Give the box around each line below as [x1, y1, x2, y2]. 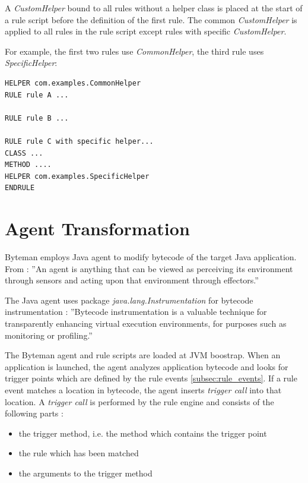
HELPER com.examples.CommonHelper [5, 78, 141, 87]
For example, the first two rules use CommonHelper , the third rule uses [5, 45, 264, 57]
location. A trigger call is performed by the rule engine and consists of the [5, 395, 274, 408]
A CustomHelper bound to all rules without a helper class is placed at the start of [5, 2, 303, 14]
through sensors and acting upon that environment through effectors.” [5, 274, 259, 286]
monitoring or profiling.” [5, 329, 93, 341]
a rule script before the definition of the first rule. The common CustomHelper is [5, 13, 297, 26]
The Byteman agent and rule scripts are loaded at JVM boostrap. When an [5, 349, 281, 361]
